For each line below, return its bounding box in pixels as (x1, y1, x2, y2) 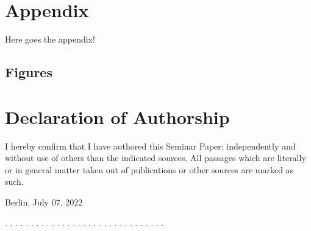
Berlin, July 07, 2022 (5, 196, 83, 208)
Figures (5, 63, 52, 81)
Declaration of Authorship (5, 104, 230, 129)
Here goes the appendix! (5, 33, 95, 46)
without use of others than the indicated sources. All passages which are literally (5, 151, 306, 164)
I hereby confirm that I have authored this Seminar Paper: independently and (5, 139, 296, 152)
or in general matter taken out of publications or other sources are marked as (5, 163, 294, 176)
